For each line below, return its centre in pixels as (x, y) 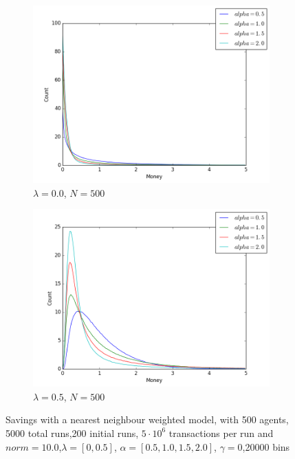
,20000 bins (266, 446)
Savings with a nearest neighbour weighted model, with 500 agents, (147, 419)
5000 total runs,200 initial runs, (72, 433)
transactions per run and (221, 433)
